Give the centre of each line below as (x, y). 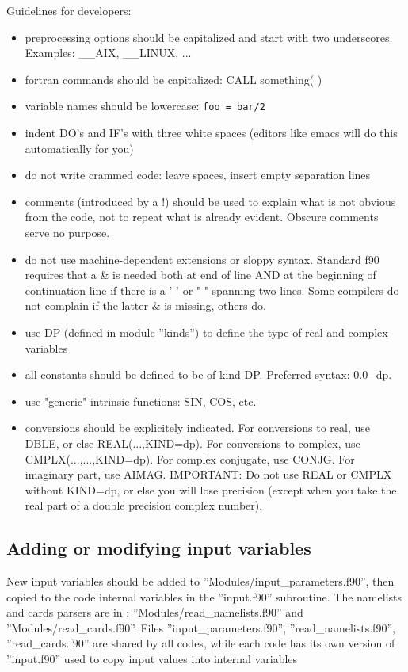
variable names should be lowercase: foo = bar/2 (145, 106)
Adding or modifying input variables (159, 548)
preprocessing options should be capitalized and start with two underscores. (209, 37)
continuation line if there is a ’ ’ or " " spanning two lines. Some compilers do (212, 290)
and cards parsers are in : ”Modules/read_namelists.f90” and (155, 612)
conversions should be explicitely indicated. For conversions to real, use (197, 428)
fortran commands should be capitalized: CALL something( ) (173, 79)
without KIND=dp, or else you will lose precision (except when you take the (211, 489)
